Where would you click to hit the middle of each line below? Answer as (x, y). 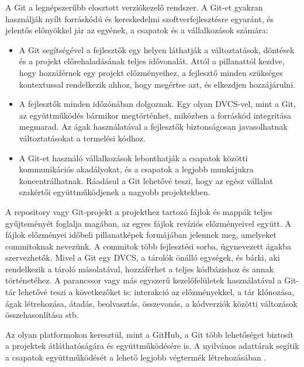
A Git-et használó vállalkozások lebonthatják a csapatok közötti (133, 157)
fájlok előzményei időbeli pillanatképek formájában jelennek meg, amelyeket (141, 235)
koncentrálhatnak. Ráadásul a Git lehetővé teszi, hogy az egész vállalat (146, 180)
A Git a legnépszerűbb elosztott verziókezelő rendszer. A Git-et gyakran (134, 7)
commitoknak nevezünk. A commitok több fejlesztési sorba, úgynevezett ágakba (148, 246)
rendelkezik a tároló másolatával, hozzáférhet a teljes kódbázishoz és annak (139, 269)
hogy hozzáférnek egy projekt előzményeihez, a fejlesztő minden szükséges (151, 72)
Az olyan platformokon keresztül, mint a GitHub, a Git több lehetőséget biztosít (149, 334)
